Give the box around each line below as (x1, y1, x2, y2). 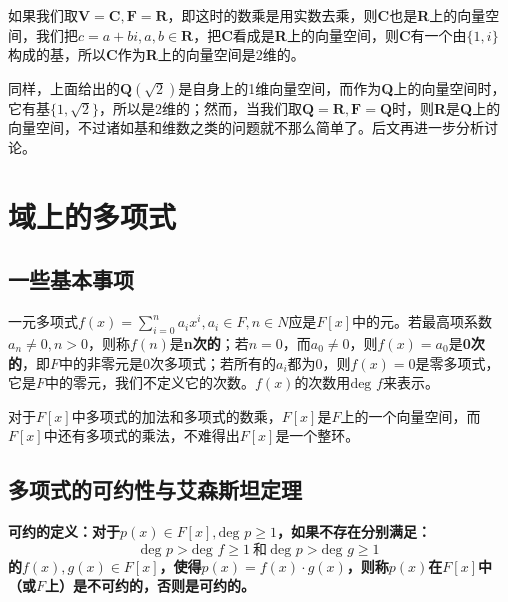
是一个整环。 (275, 425, 360, 446)
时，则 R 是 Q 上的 (392, 97, 501, 118)
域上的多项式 (8, 195, 177, 236)
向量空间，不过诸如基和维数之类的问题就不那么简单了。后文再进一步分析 (8, 117, 484, 138)
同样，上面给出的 (8, 77, 120, 98)
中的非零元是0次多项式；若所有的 (59, 352, 277, 373)
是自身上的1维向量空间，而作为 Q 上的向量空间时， (178, 77, 506, 98)
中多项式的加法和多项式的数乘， (71, 405, 282, 426)
